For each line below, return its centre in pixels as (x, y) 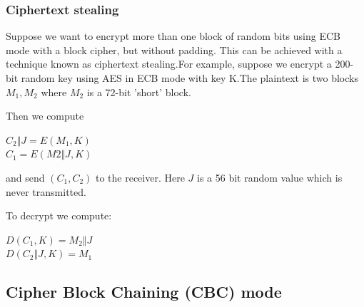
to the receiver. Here (140, 177)
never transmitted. (46, 191)
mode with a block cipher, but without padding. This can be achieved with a (174, 50)
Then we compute (45, 116)
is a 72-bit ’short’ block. (139, 92)
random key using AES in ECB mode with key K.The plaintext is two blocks (189, 78)
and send (25, 177)
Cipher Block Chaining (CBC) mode (144, 292)
